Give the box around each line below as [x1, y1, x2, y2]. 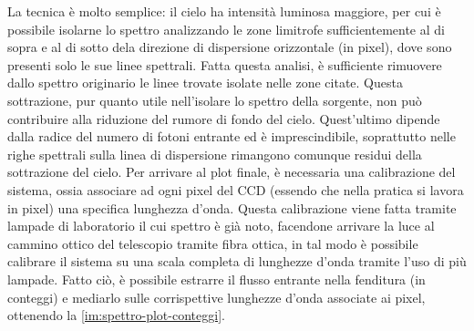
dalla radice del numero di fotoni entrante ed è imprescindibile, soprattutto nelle [7, 127, 456, 146]
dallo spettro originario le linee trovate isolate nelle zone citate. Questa [7, 73, 403, 92]
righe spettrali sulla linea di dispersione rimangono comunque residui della [7, 144, 422, 163]
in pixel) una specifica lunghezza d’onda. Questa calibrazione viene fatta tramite [7, 198, 457, 217]
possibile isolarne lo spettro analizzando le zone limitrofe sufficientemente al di [7, 19, 445, 38]
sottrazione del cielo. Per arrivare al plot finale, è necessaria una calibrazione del [7, 162, 456, 181]
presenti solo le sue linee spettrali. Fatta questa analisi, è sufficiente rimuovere [7, 55, 442, 74]
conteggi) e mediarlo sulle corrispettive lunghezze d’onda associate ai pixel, [7, 287, 426, 306]
